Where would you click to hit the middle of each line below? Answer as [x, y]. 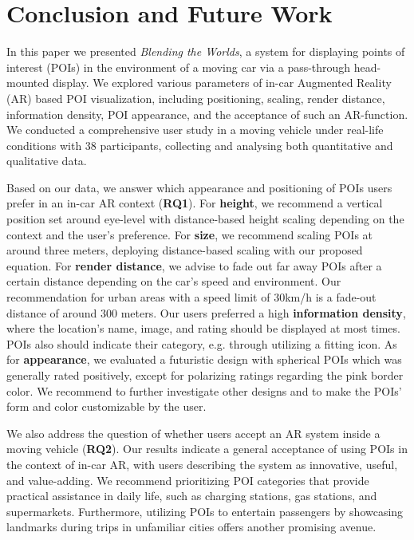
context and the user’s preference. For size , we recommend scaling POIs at [190, 234]
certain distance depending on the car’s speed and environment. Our [174, 281]
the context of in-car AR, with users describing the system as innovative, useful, [202, 464]
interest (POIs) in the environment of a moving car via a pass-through [179, 67]
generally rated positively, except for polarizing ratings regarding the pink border [205, 375]
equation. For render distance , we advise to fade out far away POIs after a [194, 265]
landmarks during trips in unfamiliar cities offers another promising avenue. [191, 527]
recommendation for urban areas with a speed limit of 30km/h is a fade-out [191, 297]
